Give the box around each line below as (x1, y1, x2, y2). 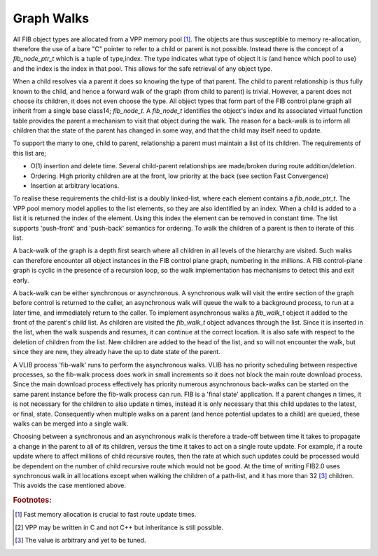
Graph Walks (13, 11, 90, 26)
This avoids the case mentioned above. (13, 481, 126, 490)
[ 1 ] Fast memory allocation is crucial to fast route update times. (15, 510, 197, 519)
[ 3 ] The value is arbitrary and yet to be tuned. (15, 536, 146, 545)
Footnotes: (13, 495, 52, 505)
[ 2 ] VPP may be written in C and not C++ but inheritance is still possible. (15, 523, 224, 531)
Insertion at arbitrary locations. (30, 182, 120, 190)
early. (13, 276, 29, 284)
